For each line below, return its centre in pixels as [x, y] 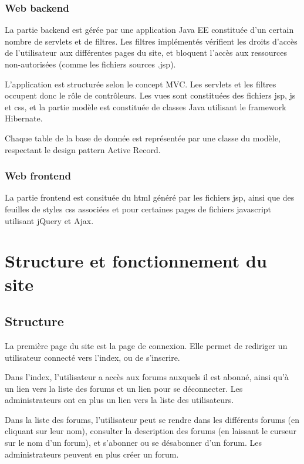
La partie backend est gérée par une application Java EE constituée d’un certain [149, 30]
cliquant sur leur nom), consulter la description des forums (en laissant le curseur [151, 431]
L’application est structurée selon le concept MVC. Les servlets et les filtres [141, 84]
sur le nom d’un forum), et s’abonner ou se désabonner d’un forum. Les [133, 443]
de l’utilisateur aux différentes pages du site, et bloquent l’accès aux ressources [146, 53]
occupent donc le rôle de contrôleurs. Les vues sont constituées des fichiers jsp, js [150, 95]
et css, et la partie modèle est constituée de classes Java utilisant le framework [146, 106]
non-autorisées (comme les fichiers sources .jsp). [90, 64]
